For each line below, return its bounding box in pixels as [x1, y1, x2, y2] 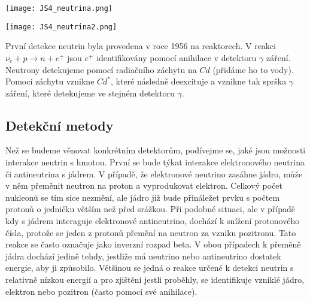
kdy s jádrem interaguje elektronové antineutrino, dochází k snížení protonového [5, 215, 300, 227]
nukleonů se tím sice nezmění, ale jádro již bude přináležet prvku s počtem [5, 191, 280, 203]
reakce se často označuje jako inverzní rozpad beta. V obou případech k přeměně [5, 238, 301, 250]
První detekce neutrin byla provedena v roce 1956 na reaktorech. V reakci [5, 40, 276, 52]
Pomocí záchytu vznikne [5, 75, 95, 87]
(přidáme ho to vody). [212, 63, 294, 75]
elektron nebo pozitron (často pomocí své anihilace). [5, 285, 197, 297]
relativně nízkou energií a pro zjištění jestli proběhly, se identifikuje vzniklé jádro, [5, 273, 305, 286]
